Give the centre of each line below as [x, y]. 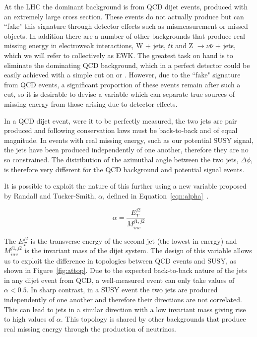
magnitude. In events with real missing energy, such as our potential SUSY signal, [129, 140]
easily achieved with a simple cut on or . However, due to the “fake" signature [122, 75]
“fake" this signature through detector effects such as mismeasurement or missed [126, 26]
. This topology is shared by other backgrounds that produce [153, 319]
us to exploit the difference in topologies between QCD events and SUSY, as [120, 260]
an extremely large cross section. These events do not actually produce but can [124, 16]
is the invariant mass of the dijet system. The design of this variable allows [138, 250]
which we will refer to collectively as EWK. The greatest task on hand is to [119, 55]
